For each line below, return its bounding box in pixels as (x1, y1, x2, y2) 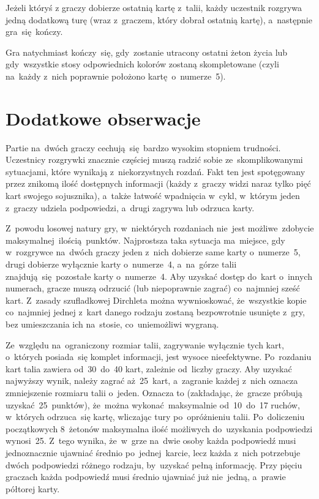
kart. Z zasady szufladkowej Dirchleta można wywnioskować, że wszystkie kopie (6, 293, 307, 306)
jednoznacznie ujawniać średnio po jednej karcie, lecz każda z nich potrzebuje (6, 446, 301, 459)
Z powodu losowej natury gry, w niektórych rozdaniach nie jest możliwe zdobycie (6, 222, 314, 234)
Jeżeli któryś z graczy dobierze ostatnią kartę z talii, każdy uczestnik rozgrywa (6, 1, 302, 13)
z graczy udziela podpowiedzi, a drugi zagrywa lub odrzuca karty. (6, 201, 255, 214)
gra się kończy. (6, 25, 63, 38)
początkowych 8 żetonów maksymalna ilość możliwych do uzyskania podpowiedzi (6, 422, 313, 435)
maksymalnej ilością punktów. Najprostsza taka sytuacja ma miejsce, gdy (6, 233, 285, 246)
